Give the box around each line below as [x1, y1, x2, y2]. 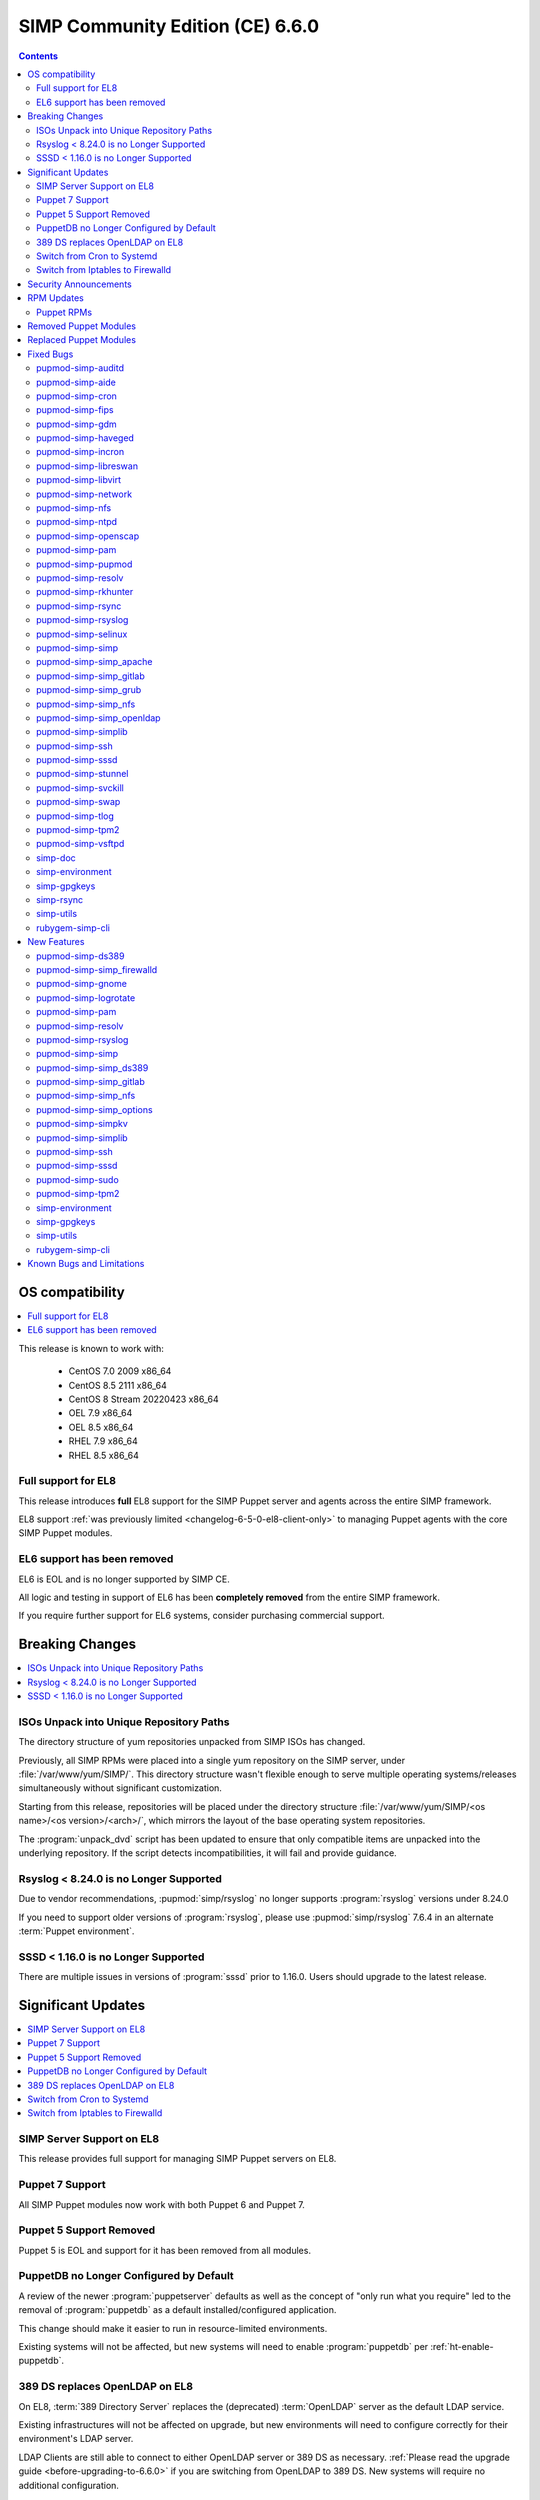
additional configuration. [18, 2479, 120, 2491]
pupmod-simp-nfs [36, 502, 112, 514]
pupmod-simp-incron [36, 446, 125, 458]
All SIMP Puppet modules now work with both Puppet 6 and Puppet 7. [18, 2198, 305, 2210]
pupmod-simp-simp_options [36, 1103, 154, 1115]
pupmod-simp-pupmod [36, 558, 133, 570]
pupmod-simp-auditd [36, 362, 125, 374]
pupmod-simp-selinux [36, 628, 128, 640]
